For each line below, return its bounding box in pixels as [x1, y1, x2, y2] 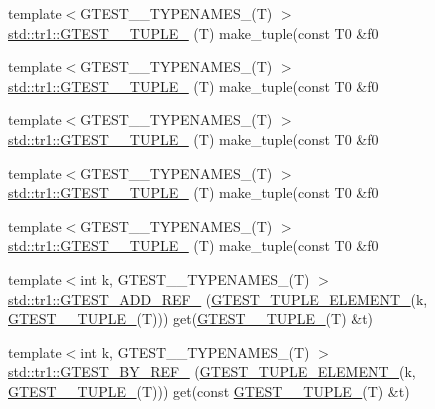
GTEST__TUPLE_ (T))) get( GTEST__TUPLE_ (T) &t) [8, 308, 374, 329]
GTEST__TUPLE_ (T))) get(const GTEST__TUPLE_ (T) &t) [8, 380, 410, 401]
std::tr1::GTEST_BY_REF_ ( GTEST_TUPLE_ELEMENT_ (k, [8, 361, 416, 382]
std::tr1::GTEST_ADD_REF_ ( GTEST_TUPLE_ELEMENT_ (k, [8, 288, 428, 309]
